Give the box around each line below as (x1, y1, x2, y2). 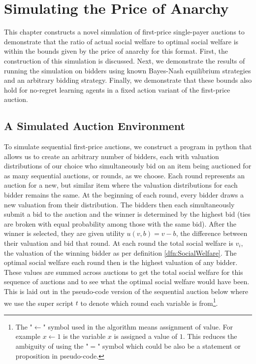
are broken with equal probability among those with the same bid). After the (4, 218, 237, 229)
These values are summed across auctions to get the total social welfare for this (4, 266, 243, 277)
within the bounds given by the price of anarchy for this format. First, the (4, 46, 228, 56)
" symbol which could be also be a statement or (97, 341, 241, 351)
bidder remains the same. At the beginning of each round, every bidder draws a (4, 190, 244, 200)
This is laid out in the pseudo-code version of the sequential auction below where (4, 286, 248, 296)
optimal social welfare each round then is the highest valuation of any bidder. (4, 257, 238, 267)
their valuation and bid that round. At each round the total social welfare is (4, 238, 233, 248)
